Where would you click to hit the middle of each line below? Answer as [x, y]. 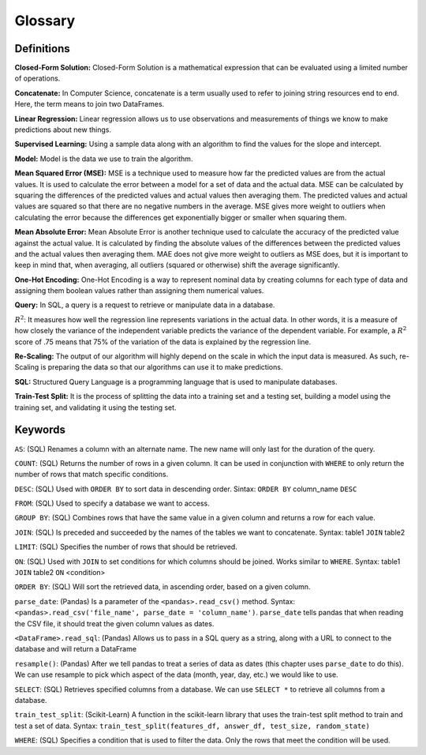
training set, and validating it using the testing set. [95, 408]
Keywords [40, 430]
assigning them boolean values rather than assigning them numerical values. [139, 291]
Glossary [45, 21]
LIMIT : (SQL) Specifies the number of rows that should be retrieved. [126, 547]
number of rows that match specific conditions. [92, 475]
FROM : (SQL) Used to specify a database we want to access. [112, 503]
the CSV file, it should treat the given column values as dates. [114, 623]
